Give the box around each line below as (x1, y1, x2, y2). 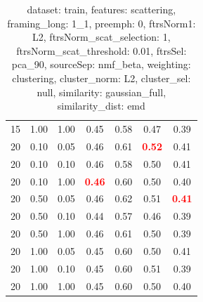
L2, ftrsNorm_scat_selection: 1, (32, 29, 171, 44)
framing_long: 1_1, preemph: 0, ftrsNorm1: (7, 15, 196, 30)
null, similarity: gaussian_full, (37, 84, 166, 99)
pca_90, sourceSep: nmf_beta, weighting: (11, 57, 191, 72)
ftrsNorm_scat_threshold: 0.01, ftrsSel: (16, 43, 187, 58)
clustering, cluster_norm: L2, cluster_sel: (12, 70, 191, 85)
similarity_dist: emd (57, 98, 145, 113)
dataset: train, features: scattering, (27, 2, 176, 16)
